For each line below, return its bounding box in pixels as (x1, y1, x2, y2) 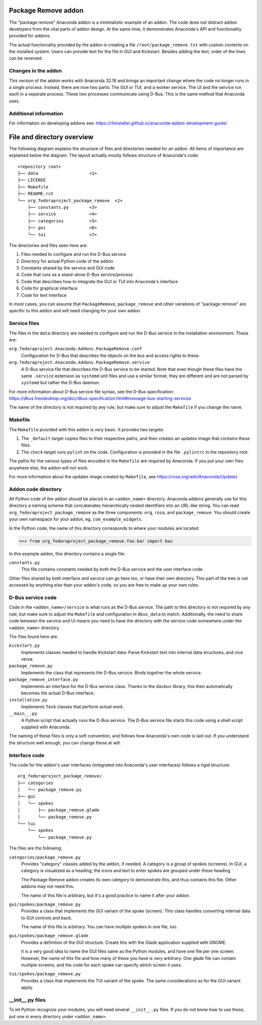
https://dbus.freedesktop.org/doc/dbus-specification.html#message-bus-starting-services (9, 396, 192, 402)
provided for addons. (9, 33, 51, 39)
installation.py (9, 697, 48, 703)
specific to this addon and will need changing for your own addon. (9, 308, 142, 314)
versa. (21, 656, 34, 662)
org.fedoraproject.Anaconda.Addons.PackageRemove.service (9, 360, 150, 365)
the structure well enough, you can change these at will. (9, 739, 121, 745)
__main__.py (9, 711, 37, 716)
